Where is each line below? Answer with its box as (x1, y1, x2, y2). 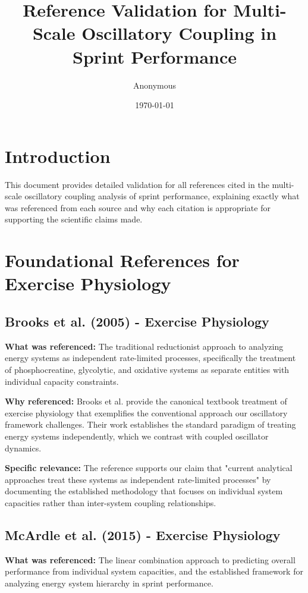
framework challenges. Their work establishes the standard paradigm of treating (5, 418, 296, 431)
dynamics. (5, 441, 42, 454)
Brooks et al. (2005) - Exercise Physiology (5, 312, 269, 330)
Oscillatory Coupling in (81, 21, 277, 45)
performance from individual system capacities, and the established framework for (5, 565, 303, 578)
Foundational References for (5, 248, 240, 272)
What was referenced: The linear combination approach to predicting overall (5, 553, 296, 566)
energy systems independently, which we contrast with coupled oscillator (5, 429, 269, 442)
